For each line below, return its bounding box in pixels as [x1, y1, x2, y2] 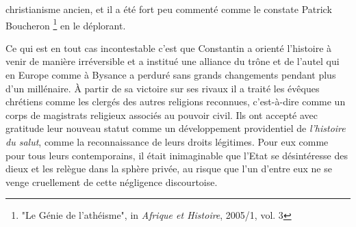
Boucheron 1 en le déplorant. [5, 16, 126, 32]
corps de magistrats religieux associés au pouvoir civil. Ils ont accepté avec [5, 107, 318, 122]
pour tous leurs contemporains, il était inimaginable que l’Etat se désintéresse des [5, 148, 348, 162]
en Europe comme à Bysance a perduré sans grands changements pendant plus [5, 68, 336, 82]
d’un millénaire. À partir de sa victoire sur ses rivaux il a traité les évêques [5, 81, 320, 95]
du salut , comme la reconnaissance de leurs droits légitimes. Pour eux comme [5, 135, 329, 148]
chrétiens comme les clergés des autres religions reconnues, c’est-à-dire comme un [5, 94, 346, 109]
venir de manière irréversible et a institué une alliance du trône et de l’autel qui [5, 54, 340, 68]
